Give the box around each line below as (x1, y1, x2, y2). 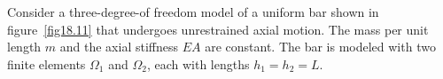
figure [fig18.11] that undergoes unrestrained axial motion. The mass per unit (7, 20, 429, 38)
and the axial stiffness (59, 37, 178, 56)
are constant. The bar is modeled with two (205, 37, 436, 56)
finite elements (7, 54, 86, 73)
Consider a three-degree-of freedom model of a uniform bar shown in (7, 3, 379, 20)
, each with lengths (146, 54, 250, 73)
